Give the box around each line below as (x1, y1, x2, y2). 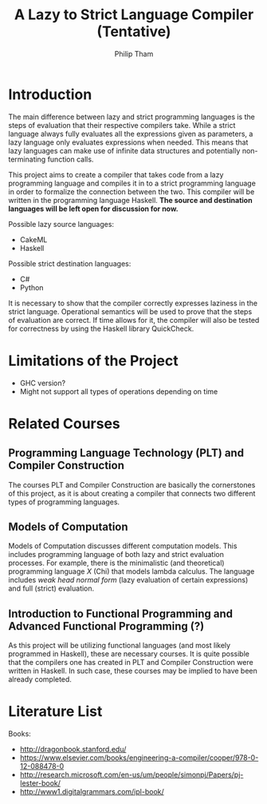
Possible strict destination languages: (8, 258, 132, 269)
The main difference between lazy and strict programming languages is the (8, 112, 255, 121)
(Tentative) (96, 22, 171, 41)
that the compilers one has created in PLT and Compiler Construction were (8, 658, 253, 667)
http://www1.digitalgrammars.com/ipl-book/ (19, 787, 165, 797)
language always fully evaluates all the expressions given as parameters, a (8, 129, 253, 138)
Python (19, 282, 44, 293)
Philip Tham (114, 49, 154, 58)
